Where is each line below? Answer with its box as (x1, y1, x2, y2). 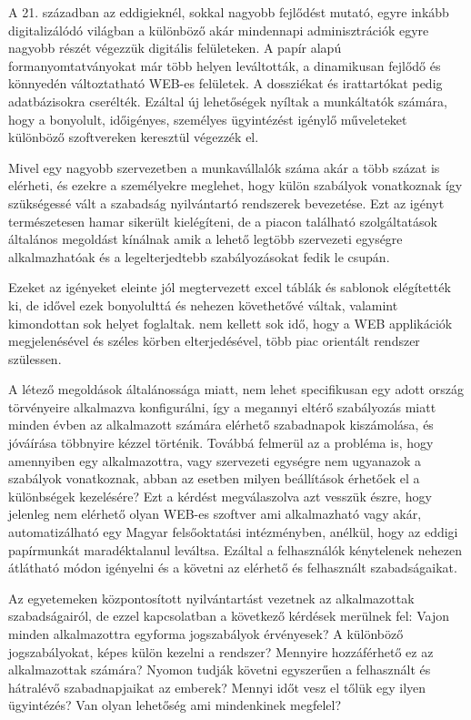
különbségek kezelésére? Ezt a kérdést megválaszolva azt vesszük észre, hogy (8, 486, 432, 505)
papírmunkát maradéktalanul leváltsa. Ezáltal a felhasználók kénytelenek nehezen (8, 540, 462, 559)
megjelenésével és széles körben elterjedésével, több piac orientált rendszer (8, 331, 420, 350)
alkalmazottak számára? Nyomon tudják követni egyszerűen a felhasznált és (8, 660, 431, 679)
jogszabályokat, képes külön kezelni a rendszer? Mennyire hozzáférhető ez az (8, 642, 434, 661)
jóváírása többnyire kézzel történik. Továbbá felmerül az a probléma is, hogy (8, 433, 434, 452)
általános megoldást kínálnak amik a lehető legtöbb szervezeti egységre (8, 229, 403, 248)
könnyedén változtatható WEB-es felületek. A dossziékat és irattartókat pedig (8, 74, 443, 93)
